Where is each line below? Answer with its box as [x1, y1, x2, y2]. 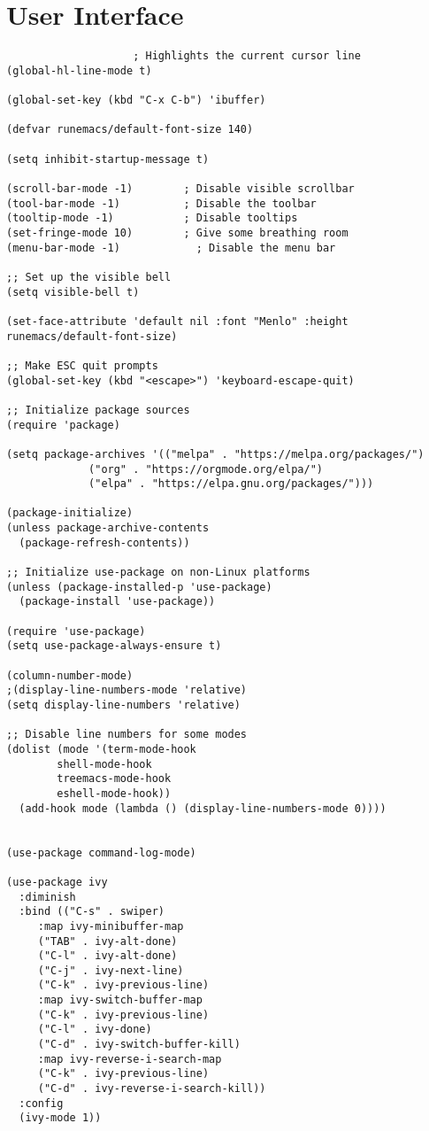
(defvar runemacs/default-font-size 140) [6, 123, 254, 136]
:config [19, 1096, 64, 1110]
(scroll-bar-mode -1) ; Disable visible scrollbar [6, 182, 355, 196]
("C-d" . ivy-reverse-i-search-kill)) [37, 1082, 266, 1096]
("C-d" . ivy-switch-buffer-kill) [37, 1038, 241, 1051]
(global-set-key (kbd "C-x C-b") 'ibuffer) [6, 94, 266, 107]
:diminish [19, 890, 76, 903]
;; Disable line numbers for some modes [6, 728, 248, 741]
